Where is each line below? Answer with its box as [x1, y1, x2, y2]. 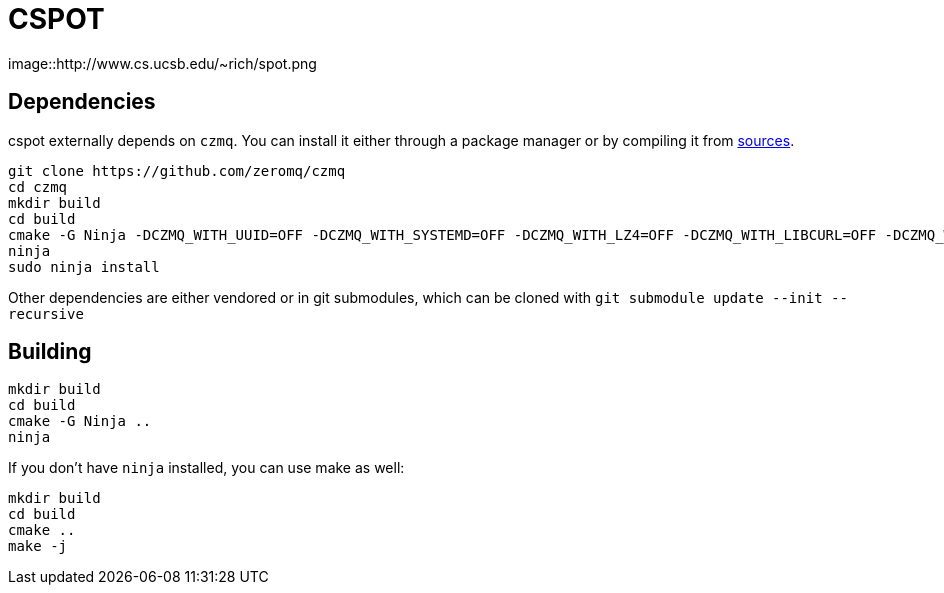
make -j [8, 538, 68, 555]
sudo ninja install [8, 258, 160, 275]
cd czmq [8, 178, 68, 195]
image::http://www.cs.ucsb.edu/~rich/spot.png [8, 54, 317, 72]
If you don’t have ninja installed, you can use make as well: [8, 459, 405, 477]
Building [8, 339, 92, 365]
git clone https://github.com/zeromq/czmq [8, 162, 346, 179]
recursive [8, 305, 84, 322]
